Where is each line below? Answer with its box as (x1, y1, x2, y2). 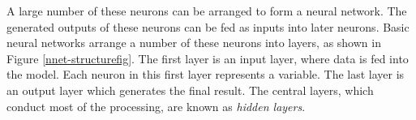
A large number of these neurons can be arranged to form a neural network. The (6, 2, 407, 19)
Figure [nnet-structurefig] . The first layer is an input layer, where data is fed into (6, 49, 409, 66)
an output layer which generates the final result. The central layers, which (6, 81, 374, 98)
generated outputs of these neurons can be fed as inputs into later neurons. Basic (6, 18, 410, 35)
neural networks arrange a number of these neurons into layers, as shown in (6, 34, 381, 51)
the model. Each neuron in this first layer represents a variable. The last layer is (6, 66, 405, 83)
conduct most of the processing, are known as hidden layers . (6, 97, 306, 114)
